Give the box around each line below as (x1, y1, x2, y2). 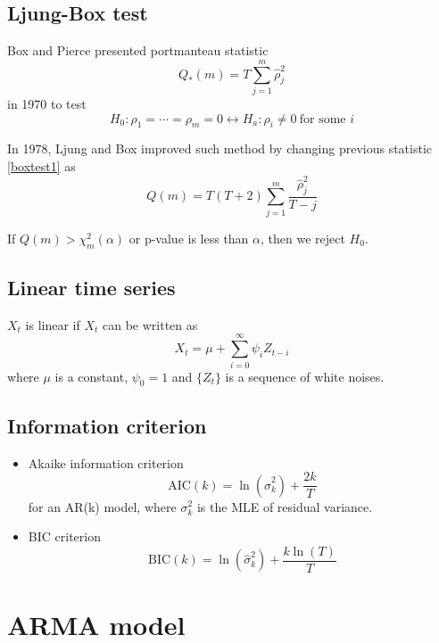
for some (299, 112, 346, 126)
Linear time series (7, 273, 176, 301)
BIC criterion (28, 527, 101, 546)
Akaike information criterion (28, 453, 184, 472)
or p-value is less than (128, 228, 249, 247)
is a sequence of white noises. (225, 367, 385, 385)
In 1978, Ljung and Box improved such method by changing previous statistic (7, 139, 433, 158)
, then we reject (261, 228, 345, 247)
